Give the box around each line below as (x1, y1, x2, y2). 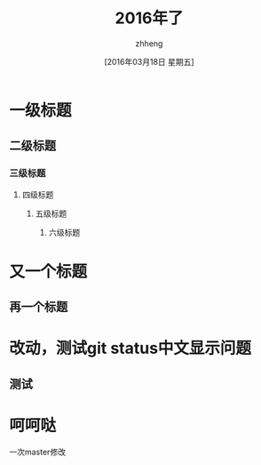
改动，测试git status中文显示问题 (9, 339, 251, 358)
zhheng (135, 37, 163, 49)
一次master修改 (9, 446, 67, 457)
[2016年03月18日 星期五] (104, 56, 194, 67)
